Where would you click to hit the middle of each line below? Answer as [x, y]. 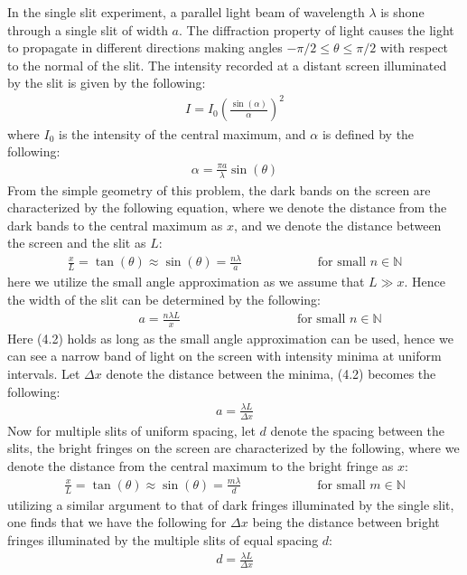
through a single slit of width [88, 29]
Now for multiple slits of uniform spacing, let [131, 430]
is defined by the [368, 133]
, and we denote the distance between [337, 225]
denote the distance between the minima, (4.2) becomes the [271, 374]
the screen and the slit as [77, 243]
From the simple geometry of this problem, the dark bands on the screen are [219, 189]
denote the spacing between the [358, 430]
